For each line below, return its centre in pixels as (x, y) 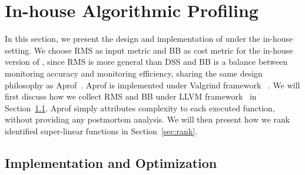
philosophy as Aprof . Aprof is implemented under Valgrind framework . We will (152, 85)
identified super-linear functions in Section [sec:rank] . (101, 131)
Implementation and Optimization (111, 162)
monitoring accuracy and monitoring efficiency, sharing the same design (134, 73)
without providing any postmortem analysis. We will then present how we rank (147, 119)
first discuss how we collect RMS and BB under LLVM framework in (131, 96)
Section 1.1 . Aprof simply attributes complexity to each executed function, (140, 108)
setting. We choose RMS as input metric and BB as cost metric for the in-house (149, 50)
